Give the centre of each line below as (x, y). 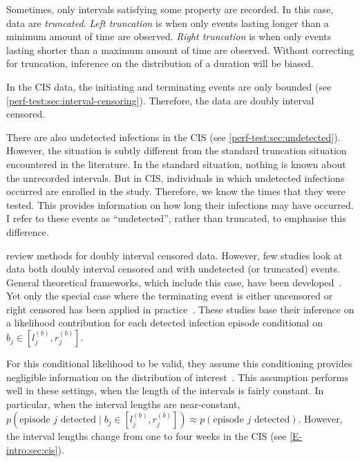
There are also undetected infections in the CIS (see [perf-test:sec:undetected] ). (173, 137)
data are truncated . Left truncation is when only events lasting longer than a (168, 22)
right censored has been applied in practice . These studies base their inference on (180, 309)
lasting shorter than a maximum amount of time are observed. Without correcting (180, 49)
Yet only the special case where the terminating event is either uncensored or (170, 296)
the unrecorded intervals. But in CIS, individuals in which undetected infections (176, 177)
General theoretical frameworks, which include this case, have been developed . (174, 282)
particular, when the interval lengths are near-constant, (123, 404)
